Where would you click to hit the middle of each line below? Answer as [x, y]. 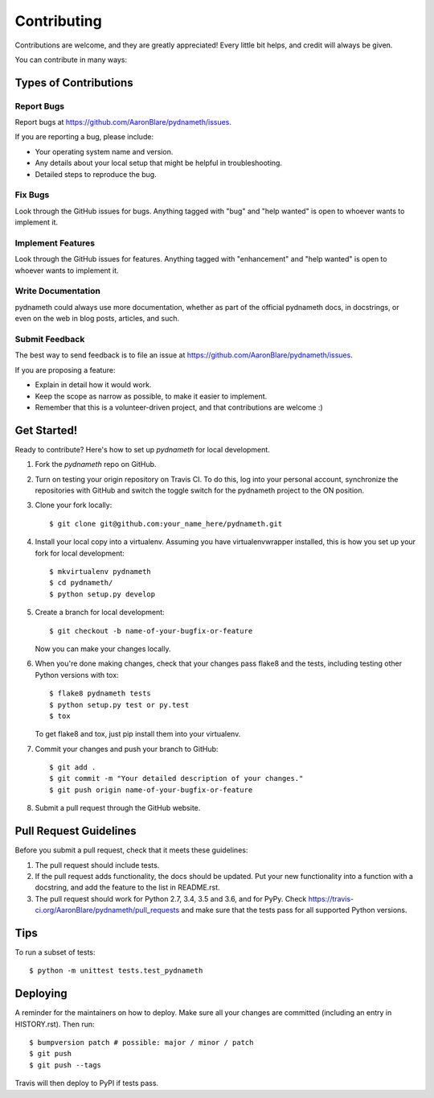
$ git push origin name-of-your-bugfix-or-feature [151, 790]
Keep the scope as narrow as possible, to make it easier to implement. [151, 396]
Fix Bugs [32, 195]
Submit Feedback [50, 340]
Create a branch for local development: [100, 613]
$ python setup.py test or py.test [119, 705]
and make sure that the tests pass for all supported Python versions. [294, 910]
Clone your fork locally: [74, 505]
